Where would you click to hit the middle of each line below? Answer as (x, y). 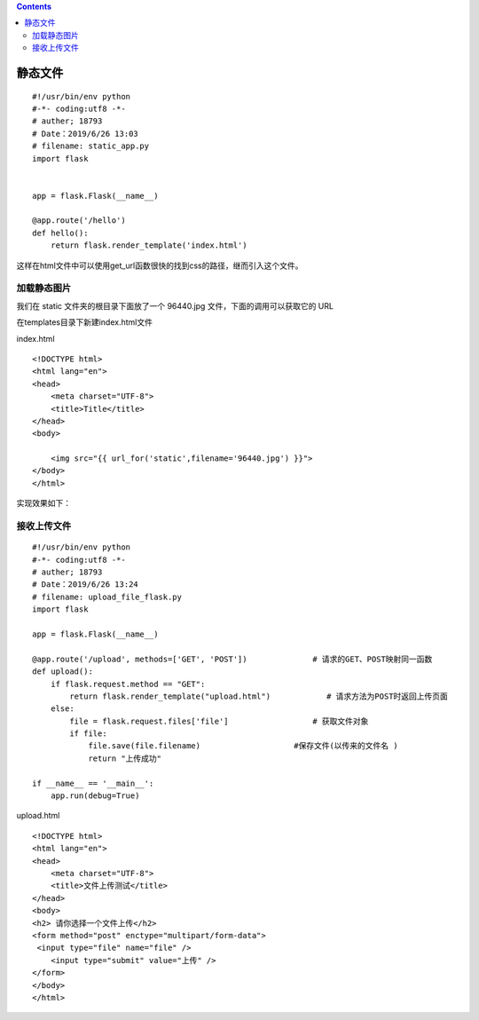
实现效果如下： (43, 503)
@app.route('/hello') (79, 221)
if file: (88, 734)
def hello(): (60, 233)
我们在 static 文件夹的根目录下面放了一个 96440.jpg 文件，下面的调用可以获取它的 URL (175, 305)
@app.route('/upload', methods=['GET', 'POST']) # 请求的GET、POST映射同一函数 (232, 659)
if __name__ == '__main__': (93, 783)
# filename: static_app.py (91, 146)
